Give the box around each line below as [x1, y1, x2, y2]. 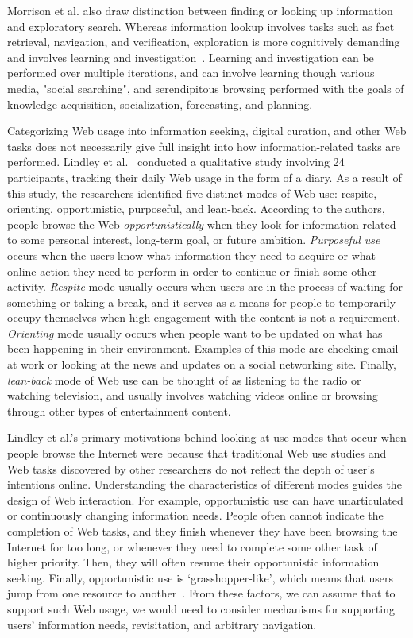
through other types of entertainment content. [7, 402, 231, 419]
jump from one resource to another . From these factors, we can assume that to [7, 585, 396, 601]
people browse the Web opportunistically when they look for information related [7, 215, 396, 232]
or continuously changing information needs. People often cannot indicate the [7, 507, 384, 524]
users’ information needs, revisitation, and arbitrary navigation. [7, 616, 317, 632]
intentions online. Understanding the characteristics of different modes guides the [7, 476, 402, 493]
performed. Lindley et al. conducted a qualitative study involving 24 [7, 153, 345, 170]
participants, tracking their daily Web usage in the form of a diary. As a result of [7, 168, 402, 185]
